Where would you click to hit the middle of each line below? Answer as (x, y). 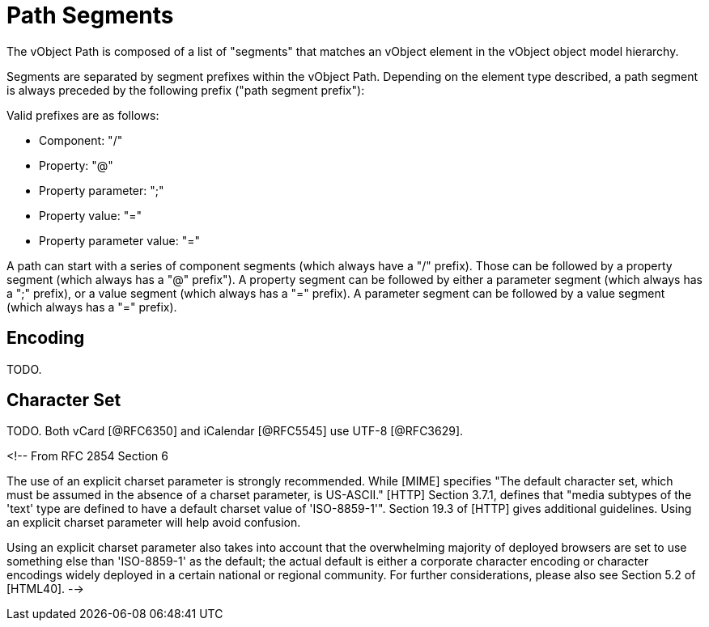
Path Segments (90, 15)
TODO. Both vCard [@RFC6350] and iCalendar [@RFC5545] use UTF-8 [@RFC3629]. (235, 431)
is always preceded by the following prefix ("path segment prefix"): (186, 90)
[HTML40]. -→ (45, 589)
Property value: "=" (91, 215)
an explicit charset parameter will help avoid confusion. (154, 523)
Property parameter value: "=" (119, 240)
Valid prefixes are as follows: (83, 115)
